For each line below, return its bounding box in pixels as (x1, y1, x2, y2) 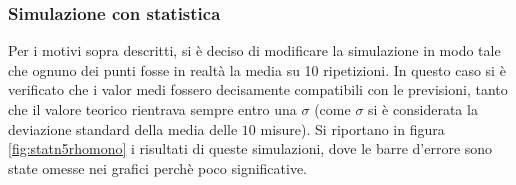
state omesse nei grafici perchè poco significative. (8, 157, 308, 178)
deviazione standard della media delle (8, 118, 238, 139)
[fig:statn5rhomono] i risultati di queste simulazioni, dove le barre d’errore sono (8, 138, 493, 159)
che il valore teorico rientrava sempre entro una (8, 99, 297, 119)
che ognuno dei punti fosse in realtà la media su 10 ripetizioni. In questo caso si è (8, 59, 506, 80)
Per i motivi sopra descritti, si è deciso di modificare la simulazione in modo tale (8, 40, 501, 61)
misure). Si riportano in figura (260, 118, 445, 139)
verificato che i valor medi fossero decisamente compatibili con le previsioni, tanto (8, 79, 508, 100)
